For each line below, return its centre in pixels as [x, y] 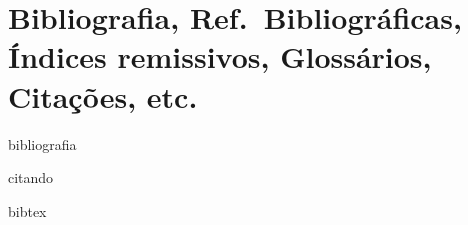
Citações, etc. [103, 95]
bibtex [27, 210]
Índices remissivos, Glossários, [220, 56]
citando [31, 177]
